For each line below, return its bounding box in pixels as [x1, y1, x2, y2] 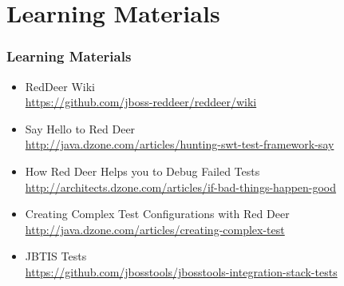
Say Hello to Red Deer [25, 120, 136, 137]
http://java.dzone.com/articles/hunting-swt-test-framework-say [25, 136, 334, 153]
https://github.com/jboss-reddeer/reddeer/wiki [25, 93, 257, 110]
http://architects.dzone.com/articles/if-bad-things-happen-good [25, 178, 337, 195]
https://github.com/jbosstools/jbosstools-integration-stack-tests [25, 263, 338, 280]
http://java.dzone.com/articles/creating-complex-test [25, 220, 285, 237]
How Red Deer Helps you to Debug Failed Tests [25, 162, 260, 179]
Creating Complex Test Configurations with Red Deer [25, 205, 290, 222]
